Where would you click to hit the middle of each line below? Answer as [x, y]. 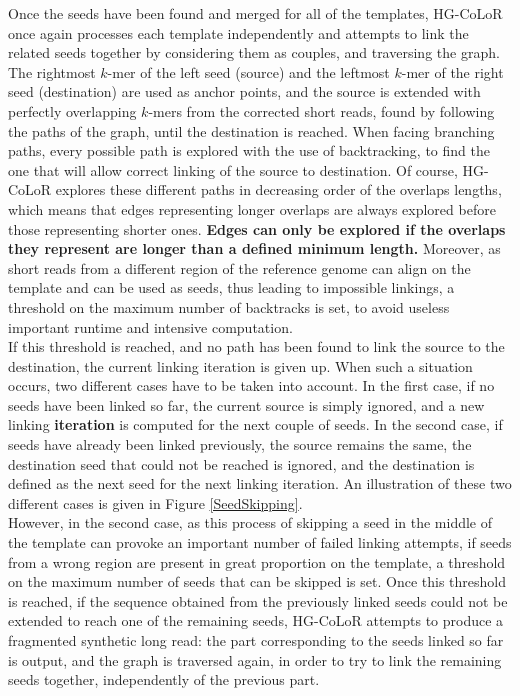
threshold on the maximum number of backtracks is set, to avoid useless [229, 306]
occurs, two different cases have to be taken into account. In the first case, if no [251, 385]
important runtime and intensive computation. [150, 326]
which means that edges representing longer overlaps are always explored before [252, 208]
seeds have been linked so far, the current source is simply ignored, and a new [246, 404]
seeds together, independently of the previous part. [164, 679]
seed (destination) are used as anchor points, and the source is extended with [244, 91]
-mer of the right [452, 71]
